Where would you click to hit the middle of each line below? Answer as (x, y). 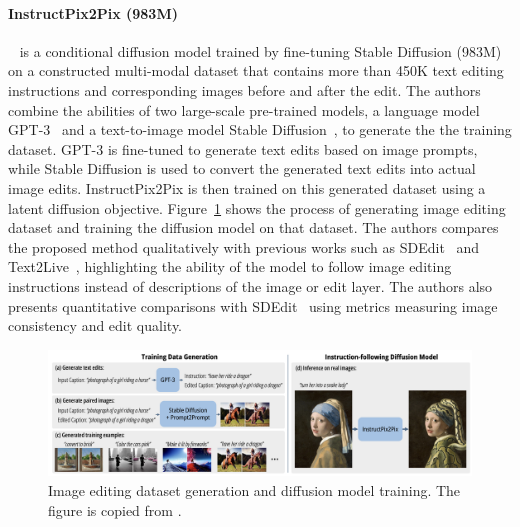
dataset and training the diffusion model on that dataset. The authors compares (253, 227)
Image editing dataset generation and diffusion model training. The (254, 490)
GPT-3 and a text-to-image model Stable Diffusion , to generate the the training (260, 129)
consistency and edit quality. (95, 325)
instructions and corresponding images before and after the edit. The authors (244, 89)
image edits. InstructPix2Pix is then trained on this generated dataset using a (247, 187)
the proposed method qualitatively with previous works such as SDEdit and (244, 246)
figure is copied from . (115, 509)
